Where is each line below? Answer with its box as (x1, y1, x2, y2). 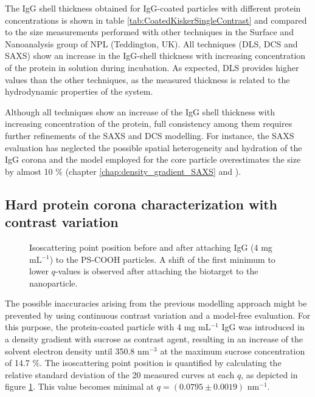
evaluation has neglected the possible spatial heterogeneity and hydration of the (5, 141, 302, 154)
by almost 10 (5, 165, 53, 177)
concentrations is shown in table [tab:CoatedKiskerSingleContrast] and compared (5, 13, 307, 26)
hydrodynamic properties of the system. (5, 85, 153, 98)
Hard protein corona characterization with (5, 194, 277, 213)
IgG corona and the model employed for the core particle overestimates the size (5, 153, 301, 166)
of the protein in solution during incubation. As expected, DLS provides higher (5, 61, 299, 73)
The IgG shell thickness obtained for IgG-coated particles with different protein (5, 2, 301, 14)
